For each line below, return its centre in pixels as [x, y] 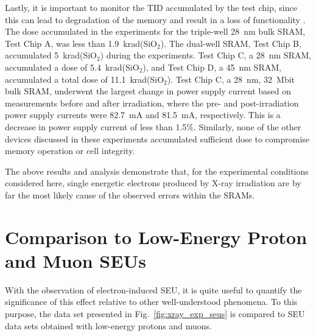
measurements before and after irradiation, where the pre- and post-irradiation [152, 103]
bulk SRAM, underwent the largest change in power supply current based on [148, 91]
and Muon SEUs [75, 260]
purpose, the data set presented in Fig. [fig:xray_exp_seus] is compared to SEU [155, 313]
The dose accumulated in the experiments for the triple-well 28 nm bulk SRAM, [155, 31]
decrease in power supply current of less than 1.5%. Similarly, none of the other [153, 126]
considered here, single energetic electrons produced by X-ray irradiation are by [153, 183]
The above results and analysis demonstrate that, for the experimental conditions [157, 171]
